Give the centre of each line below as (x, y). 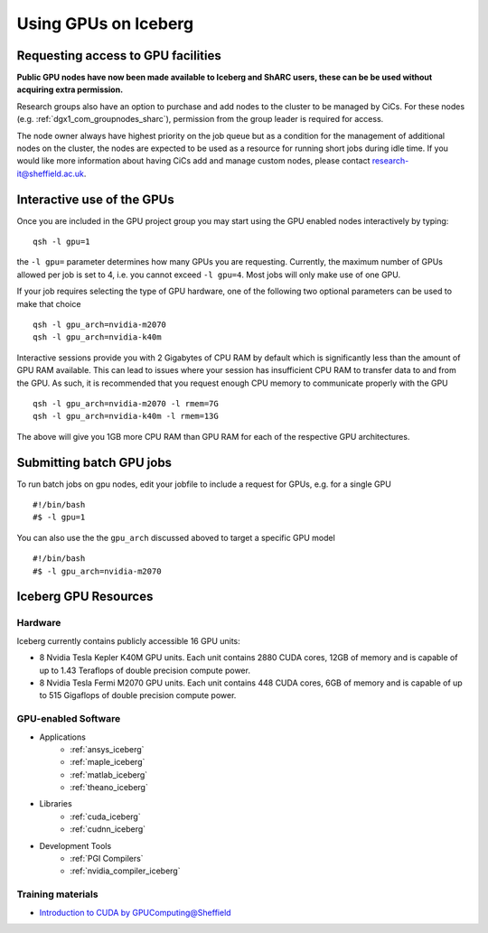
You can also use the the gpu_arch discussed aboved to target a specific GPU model (176, 537)
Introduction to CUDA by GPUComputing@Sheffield (135, 912)
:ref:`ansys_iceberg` (107, 749)
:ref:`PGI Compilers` (107, 859)
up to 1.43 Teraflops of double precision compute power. (145, 670)
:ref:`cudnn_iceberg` (108, 829)
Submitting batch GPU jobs (94, 462)
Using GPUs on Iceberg (105, 23)
